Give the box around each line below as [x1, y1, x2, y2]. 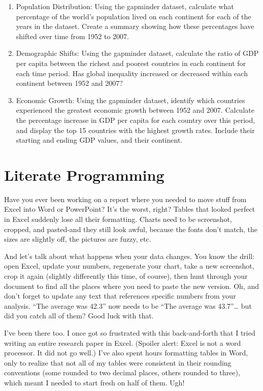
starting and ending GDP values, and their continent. [16, 135, 183, 145]
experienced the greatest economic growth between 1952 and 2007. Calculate [16, 105, 254, 115]
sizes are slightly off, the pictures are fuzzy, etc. [4, 234, 151, 244]
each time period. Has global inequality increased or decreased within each [16, 68, 248, 78]
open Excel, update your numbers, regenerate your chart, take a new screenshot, [4, 260, 254, 271]
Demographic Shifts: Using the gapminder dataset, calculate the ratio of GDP [16, 48, 259, 58]
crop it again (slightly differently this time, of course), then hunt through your [4, 271, 248, 281]
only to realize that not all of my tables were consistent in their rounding [4, 357, 232, 368]
